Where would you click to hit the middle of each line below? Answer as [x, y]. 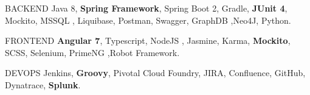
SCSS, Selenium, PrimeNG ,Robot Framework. [92, 52]
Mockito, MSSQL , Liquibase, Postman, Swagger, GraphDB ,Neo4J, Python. [148, 20]
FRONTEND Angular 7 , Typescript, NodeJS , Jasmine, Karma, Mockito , [148, 40]
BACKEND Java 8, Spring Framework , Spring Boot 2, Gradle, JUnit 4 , [146, 8]
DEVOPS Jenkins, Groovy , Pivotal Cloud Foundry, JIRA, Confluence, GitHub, [155, 73]
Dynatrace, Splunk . [43, 84]
